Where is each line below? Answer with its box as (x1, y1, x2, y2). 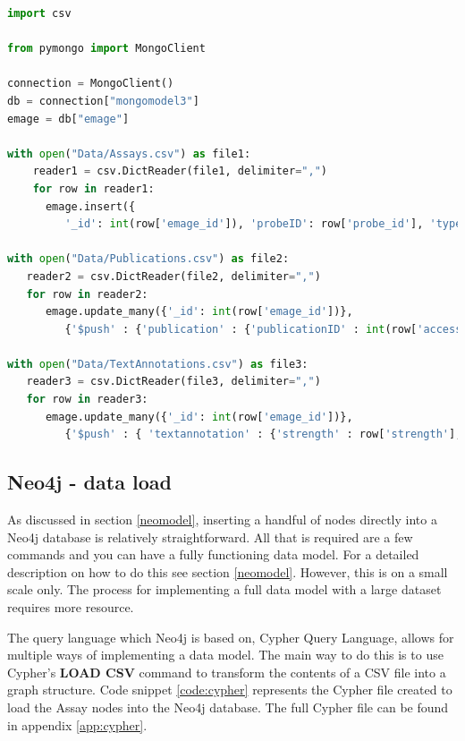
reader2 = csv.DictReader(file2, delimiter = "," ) (26, 269, 321, 283)
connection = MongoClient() (7, 77, 174, 90)
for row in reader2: (26, 287, 148, 301)
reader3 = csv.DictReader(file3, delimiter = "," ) (26, 375, 321, 388)
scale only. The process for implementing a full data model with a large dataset (7, 580, 442, 599)
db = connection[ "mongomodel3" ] (7, 94, 199, 107)
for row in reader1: (32, 182, 155, 195)
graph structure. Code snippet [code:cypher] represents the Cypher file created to (7, 680, 452, 699)
